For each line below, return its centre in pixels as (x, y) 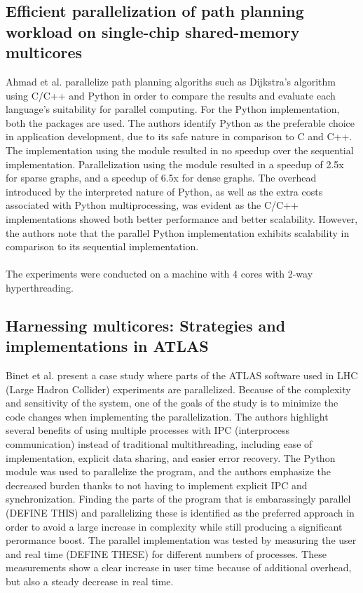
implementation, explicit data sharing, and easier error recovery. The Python (171, 457)
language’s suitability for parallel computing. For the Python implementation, (173, 109)
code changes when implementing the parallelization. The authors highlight (167, 416)
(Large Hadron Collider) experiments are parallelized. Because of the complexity (178, 389)
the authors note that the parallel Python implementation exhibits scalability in (178, 232)
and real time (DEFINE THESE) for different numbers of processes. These (166, 553)
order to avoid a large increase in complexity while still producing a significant (174, 526)
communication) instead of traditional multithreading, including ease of (159, 444)
